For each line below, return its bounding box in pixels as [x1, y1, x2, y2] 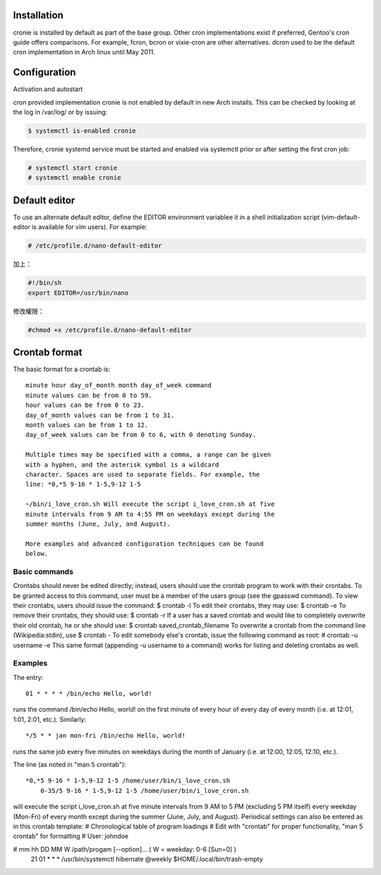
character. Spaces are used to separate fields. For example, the [25, 470, 260, 478]
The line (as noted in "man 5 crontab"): [13, 761, 126, 769]
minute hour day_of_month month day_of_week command [25, 382, 212, 389]
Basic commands [13, 566, 74, 576]
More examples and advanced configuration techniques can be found [25, 539, 264, 548]
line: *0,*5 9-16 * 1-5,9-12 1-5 [25, 481, 141, 488]
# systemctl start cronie [28, 163, 118, 172]
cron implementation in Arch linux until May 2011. [13, 48, 155, 57]
